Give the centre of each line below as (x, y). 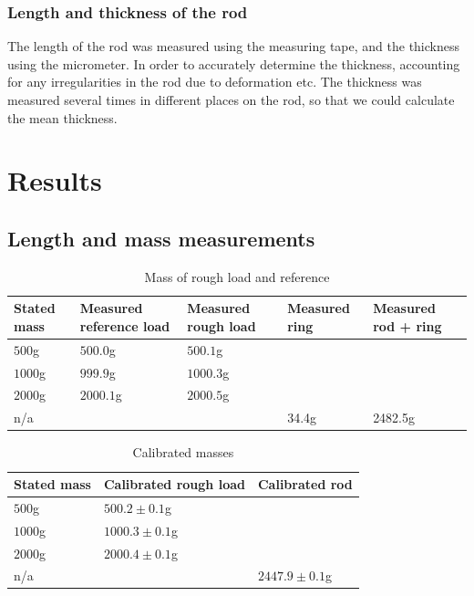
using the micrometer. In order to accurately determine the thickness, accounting (234, 63)
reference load (125, 325)
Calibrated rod (305, 484)
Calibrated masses (183, 452)
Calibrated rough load (174, 484)
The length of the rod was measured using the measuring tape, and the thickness (234, 46)
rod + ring (407, 325)
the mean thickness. (62, 117)
